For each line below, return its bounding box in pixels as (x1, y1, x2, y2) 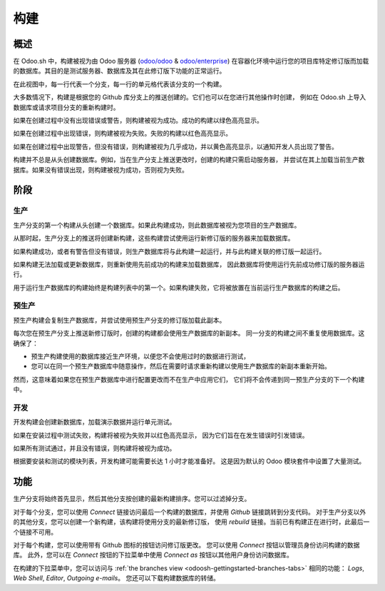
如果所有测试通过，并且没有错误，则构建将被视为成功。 (13, 444, 176, 453)
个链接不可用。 (13, 527, 57, 536)
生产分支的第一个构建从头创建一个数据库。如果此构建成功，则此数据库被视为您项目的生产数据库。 (13, 221, 301, 229)
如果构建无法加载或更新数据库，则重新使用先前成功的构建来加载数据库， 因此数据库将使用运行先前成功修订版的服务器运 (13, 260, 365, 268)
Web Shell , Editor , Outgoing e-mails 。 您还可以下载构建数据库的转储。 (13, 574, 220, 582)
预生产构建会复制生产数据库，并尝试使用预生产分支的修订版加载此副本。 (13, 315, 226, 324)
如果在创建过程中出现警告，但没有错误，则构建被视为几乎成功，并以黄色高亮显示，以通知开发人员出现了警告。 (13, 142, 338, 151)
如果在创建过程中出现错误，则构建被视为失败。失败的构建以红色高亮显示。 (13, 129, 232, 138)
